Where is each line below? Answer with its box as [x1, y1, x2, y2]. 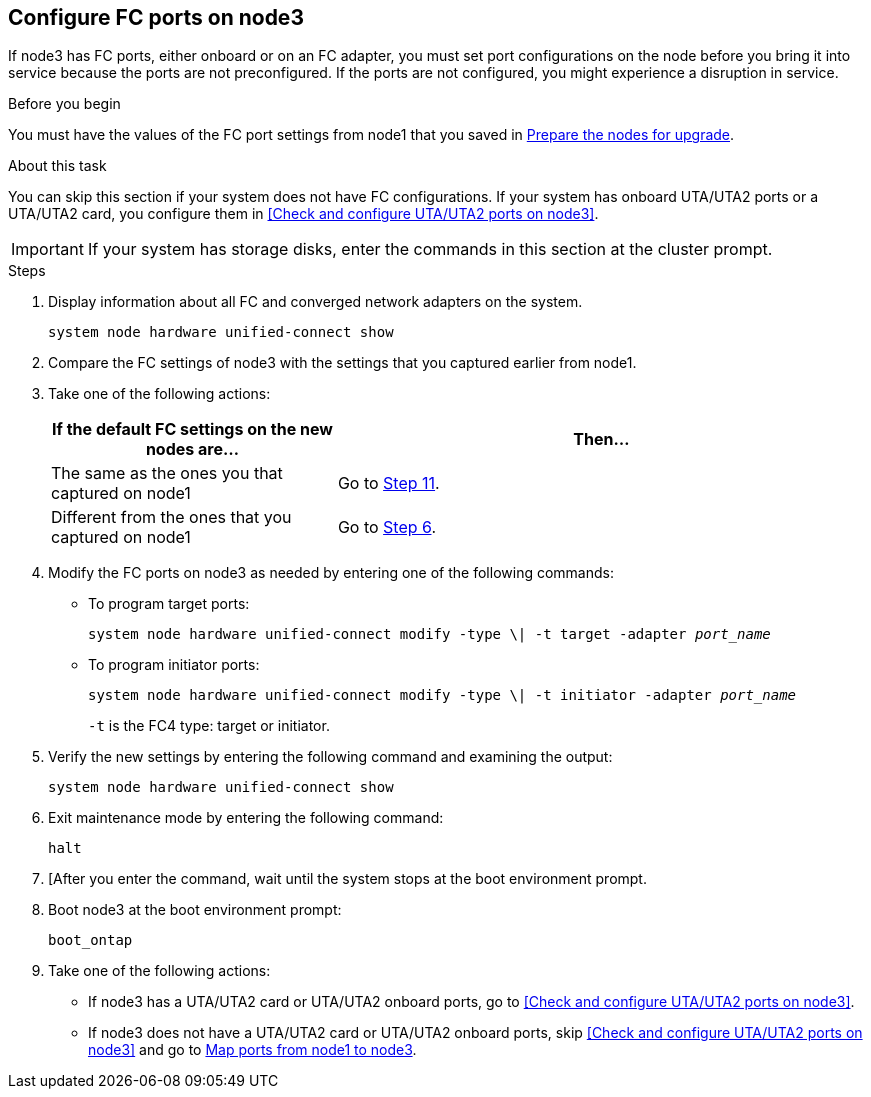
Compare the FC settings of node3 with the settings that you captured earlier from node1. [48, 354, 637, 372]
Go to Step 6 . [337, 517, 437, 538]
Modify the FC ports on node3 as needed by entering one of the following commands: [48, 564, 614, 582]
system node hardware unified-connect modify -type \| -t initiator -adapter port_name [88, 687, 797, 704]
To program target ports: [88, 595, 250, 613]
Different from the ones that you [51, 507, 292, 528]
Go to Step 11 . [337, 473, 440, 494]
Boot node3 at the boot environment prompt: [48, 901, 342, 919]
